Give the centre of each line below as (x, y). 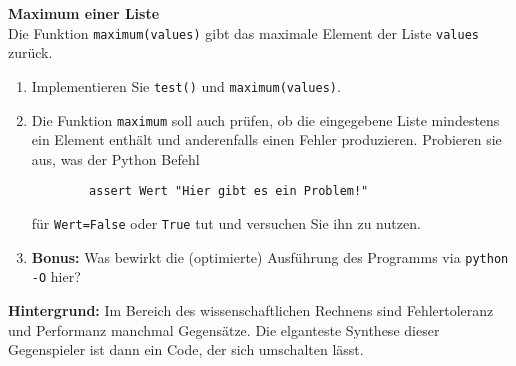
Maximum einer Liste (84, 13)
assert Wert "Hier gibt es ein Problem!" (229, 191)
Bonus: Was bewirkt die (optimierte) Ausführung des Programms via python (270, 256)
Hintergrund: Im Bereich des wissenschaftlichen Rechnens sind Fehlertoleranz (251, 309)
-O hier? (56, 276)
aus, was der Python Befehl (115, 158)
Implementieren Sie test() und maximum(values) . (186, 85)
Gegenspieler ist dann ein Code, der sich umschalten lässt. (186, 349)
